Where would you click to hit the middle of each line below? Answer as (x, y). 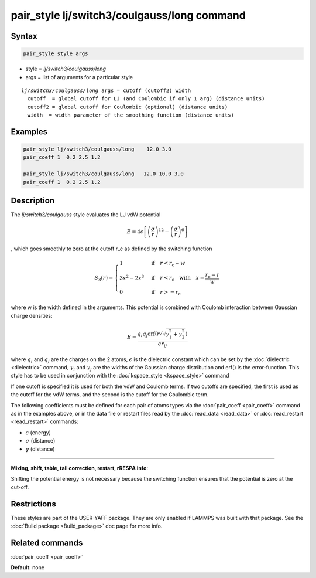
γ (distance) (40, 449)
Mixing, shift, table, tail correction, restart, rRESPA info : (80, 468)
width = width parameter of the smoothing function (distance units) (130, 115)
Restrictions (34, 504)
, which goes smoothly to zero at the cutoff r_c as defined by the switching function (111, 249)
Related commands (47, 543)
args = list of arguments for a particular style (79, 77)
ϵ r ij (162, 344)
